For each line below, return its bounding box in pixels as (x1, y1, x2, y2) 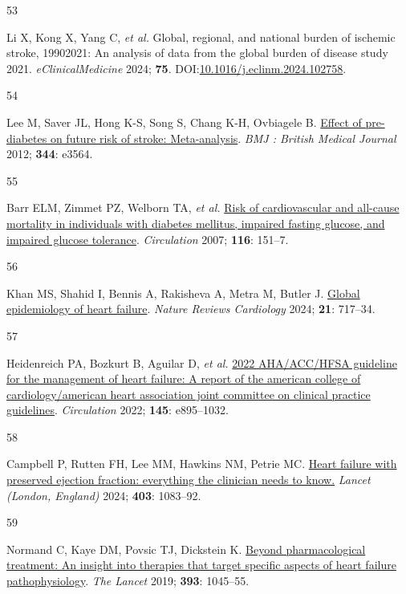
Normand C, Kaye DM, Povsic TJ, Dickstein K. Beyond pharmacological (6, 540, 366, 557)
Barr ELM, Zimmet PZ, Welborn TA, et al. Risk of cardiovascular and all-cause (6, 199, 400, 216)
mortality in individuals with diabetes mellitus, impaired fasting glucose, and (6, 214, 385, 231)
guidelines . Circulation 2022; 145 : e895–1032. (6, 401, 229, 418)
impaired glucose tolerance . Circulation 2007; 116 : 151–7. (6, 230, 289, 247)
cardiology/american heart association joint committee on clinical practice (6, 385, 371, 402)
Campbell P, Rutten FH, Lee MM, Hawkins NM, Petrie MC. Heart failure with (6, 455, 397, 472)
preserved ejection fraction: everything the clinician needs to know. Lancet (6, 471, 371, 488)
